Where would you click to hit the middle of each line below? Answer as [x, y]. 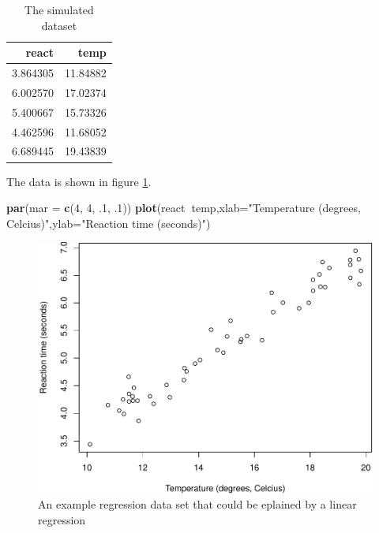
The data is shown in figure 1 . [79, 181]
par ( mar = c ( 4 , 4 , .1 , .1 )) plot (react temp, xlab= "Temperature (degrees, [184, 208]
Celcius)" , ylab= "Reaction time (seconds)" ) [109, 223]
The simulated [59, 9]
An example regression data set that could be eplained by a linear [197, 504]
